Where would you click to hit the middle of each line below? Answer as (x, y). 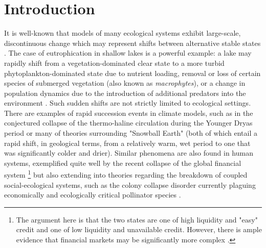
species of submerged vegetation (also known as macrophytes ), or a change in (125, 83)
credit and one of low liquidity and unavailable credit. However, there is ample (139, 229)
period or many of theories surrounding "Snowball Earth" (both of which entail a (131, 133)
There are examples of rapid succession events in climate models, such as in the (129, 113)
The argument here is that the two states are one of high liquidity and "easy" (137, 219)
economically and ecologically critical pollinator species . (93, 195)
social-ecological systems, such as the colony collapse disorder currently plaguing (130, 184)
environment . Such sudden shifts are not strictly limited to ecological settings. (128, 103)
